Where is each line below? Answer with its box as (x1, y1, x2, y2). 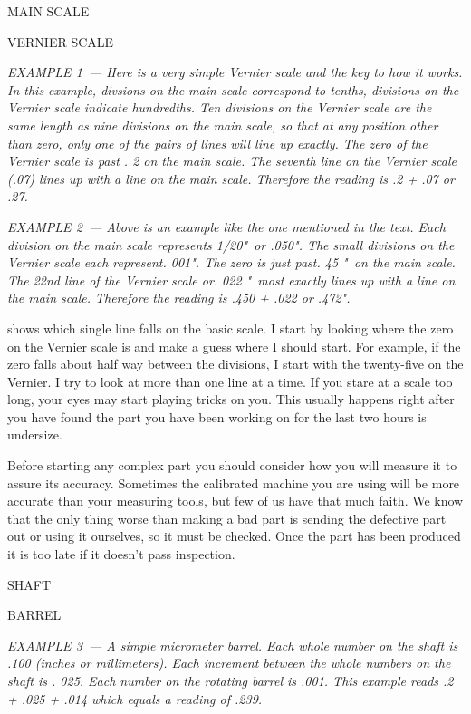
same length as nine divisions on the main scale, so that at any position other (7, 115, 438, 134)
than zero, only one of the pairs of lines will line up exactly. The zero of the (7, 133, 428, 152)
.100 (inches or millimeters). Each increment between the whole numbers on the (7, 653, 451, 672)
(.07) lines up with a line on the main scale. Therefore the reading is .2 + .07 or (7, 169, 455, 188)
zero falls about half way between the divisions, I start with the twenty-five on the (7, 354, 464, 373)
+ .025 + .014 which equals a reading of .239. (7, 689, 263, 708)
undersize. (7, 425, 62, 444)
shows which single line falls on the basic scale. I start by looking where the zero (7, 318, 454, 337)
